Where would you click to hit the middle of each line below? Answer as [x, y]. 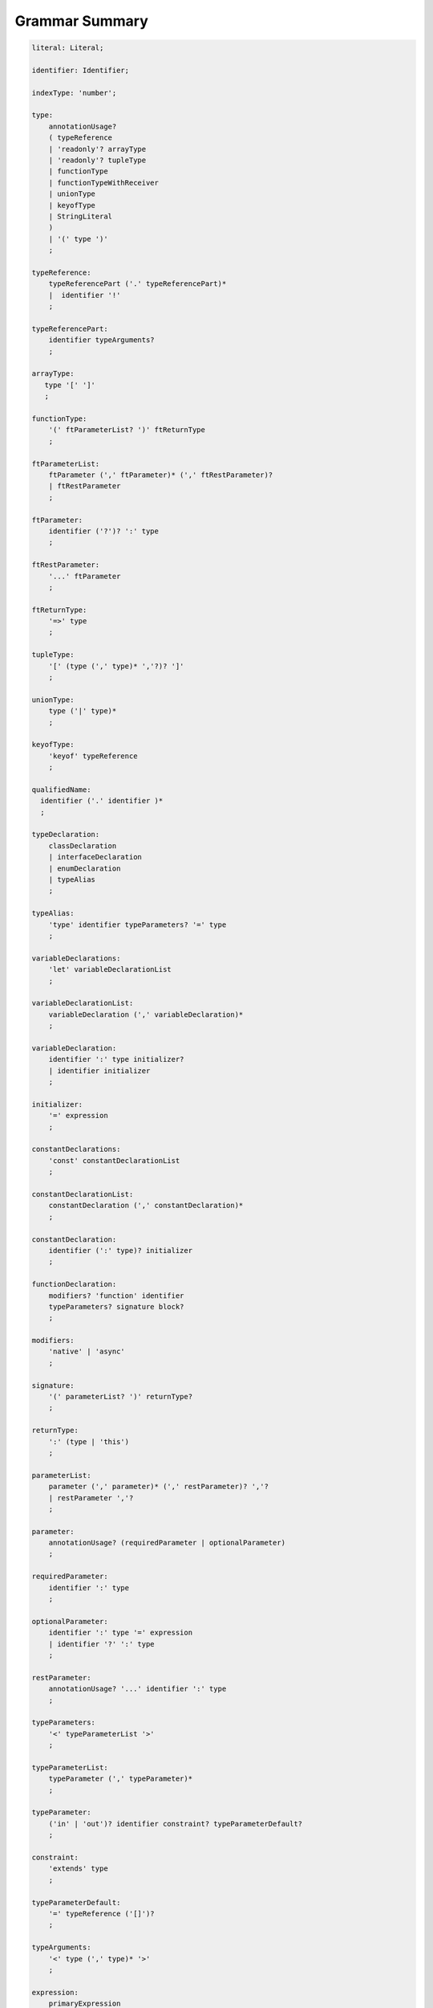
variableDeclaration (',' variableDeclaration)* [146, 1014]
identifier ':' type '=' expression [120, 1633]
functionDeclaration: [74, 1284]
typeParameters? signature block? [116, 1306]
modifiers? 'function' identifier [116, 1296]
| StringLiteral [80, 216]
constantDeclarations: [76, 1149]
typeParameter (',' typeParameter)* [120, 1779]
